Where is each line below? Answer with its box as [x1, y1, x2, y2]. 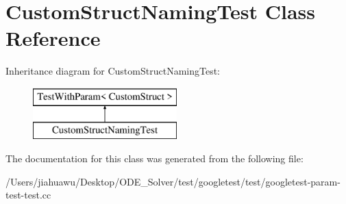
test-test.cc [5, 188, 51, 202]
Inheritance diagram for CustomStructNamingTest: [5, 64, 220, 78]
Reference [5, 24, 101, 52]
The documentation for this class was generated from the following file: [5, 151, 304, 166]
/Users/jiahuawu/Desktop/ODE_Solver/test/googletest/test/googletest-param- [5, 174, 341, 188]
